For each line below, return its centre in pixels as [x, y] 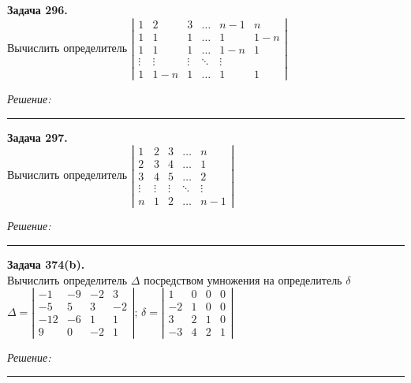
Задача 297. [37, 137]
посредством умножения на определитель [243, 279]
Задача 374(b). [46, 264]
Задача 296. [37, 9]
